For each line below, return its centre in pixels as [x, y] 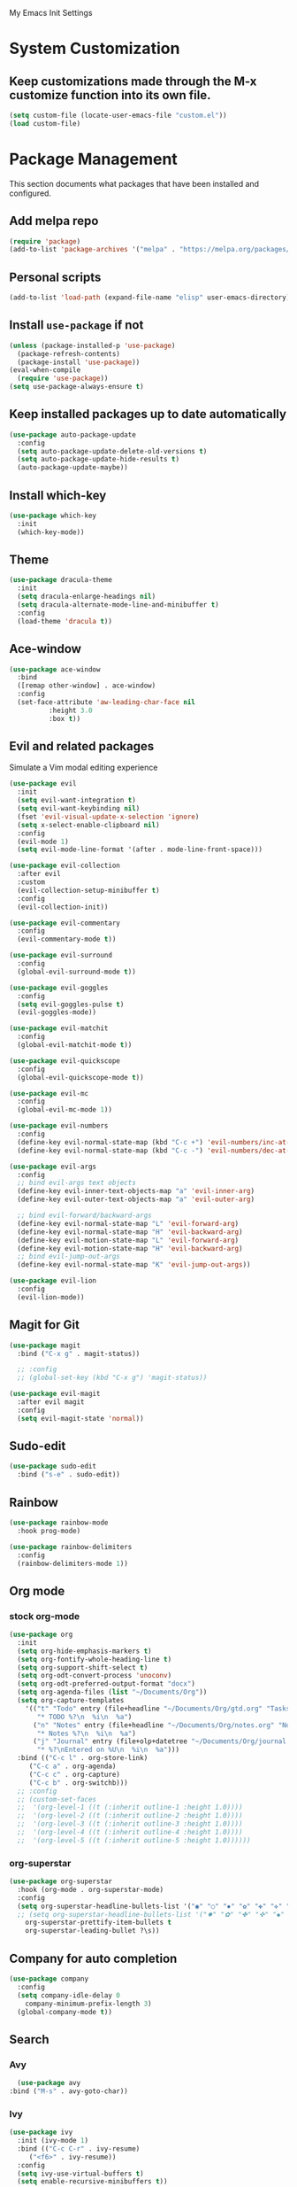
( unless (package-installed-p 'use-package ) [92, 345]
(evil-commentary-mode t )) [67, 939]
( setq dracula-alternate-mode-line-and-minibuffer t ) [118, 605]
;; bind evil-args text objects [77, 1183]
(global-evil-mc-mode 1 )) [65, 1110]
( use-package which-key [53, 516]
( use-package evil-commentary [65, 923]
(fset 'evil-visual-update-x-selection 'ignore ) [108, 817]
